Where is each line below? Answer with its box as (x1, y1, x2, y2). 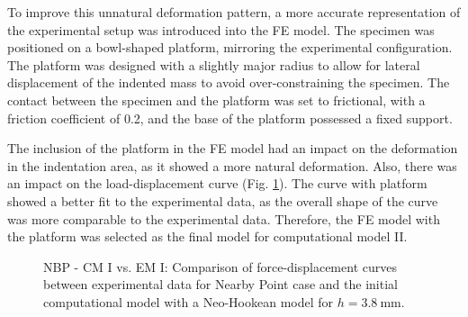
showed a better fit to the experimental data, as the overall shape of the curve (7, 191, 438, 210)
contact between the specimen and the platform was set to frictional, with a (7, 90, 426, 109)
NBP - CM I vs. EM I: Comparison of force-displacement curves (43, 257, 397, 276)
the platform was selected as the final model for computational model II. (7, 227, 408, 246)
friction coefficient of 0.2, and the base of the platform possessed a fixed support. (7, 108, 453, 127)
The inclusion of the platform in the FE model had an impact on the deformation (7, 139, 458, 158)
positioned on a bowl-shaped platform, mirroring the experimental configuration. (7, 38, 453, 57)
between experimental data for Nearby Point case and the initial (43, 275, 398, 294)
